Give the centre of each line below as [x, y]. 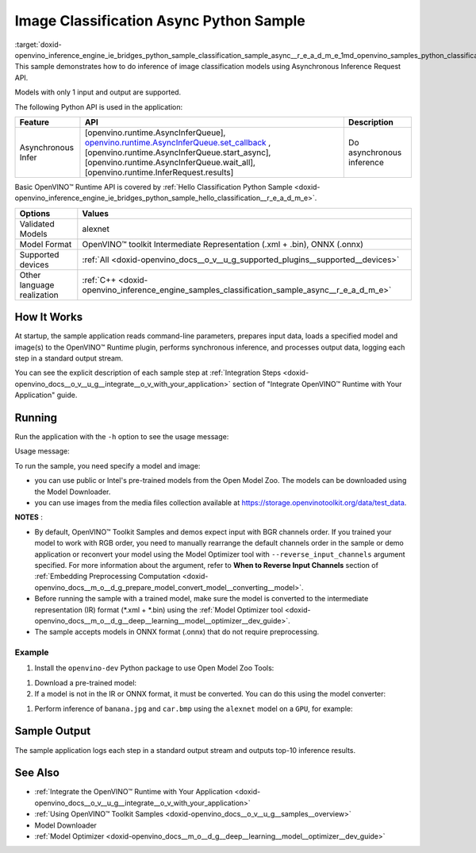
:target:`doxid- [38, 44]
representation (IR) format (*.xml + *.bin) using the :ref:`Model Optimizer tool [159, 610]
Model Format [46, 244]
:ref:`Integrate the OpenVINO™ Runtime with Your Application [134, 792]
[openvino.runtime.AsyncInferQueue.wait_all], [170, 162]
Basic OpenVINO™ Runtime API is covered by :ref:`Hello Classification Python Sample [154, 187]
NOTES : [29, 517]
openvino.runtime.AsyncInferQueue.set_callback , [178, 142]
